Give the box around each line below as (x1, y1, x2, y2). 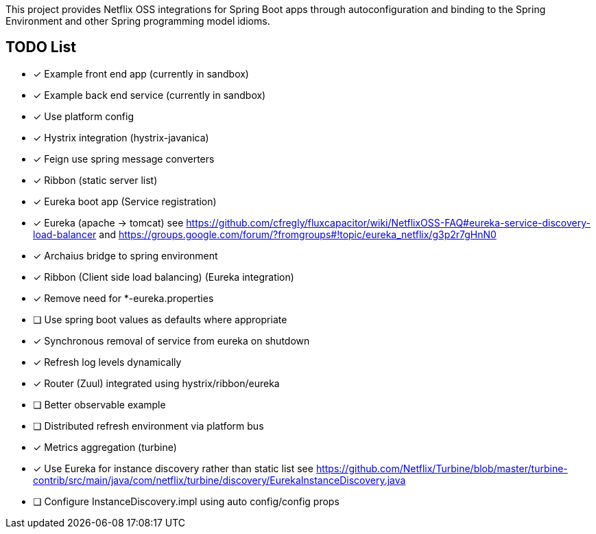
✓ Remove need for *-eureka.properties (33, 292, 214, 304)
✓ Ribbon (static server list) (33, 174, 158, 186)
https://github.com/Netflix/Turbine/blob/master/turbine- (315, 462, 568, 474)
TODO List (5, 38, 76, 56)
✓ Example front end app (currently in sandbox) (33, 67, 249, 80)
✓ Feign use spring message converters (33, 152, 215, 165)
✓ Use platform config (33, 110, 134, 122)
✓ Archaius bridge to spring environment (33, 249, 218, 262)
